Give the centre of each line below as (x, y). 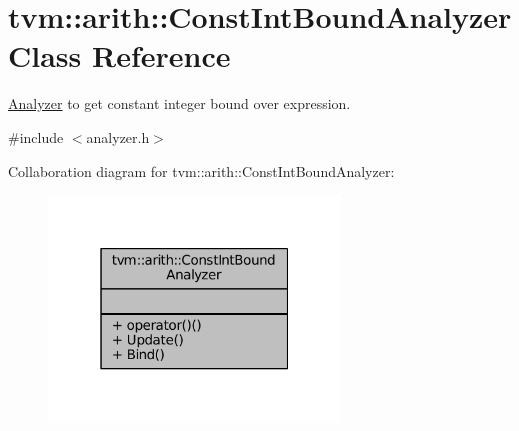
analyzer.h (118, 136)
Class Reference (119, 55)
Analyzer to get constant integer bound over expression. (179, 103)
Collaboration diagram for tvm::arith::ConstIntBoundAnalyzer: (201, 170)
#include (36, 136)
